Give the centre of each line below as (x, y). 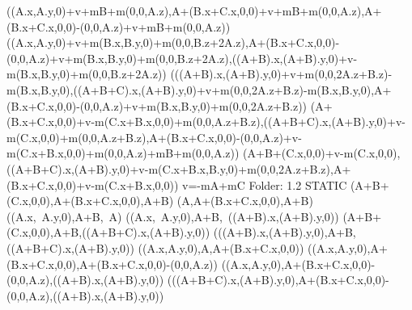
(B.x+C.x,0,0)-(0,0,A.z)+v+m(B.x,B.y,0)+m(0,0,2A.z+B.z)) (157, 105)
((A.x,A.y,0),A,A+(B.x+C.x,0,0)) (221, 247)
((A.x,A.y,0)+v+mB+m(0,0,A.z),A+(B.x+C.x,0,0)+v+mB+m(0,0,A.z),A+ (194, 10)
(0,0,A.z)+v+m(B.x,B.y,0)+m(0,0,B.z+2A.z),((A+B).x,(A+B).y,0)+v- (182, 58)
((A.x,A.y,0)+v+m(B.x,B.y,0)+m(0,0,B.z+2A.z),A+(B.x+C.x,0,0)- (173, 42)
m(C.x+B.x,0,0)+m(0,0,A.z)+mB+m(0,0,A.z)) (123, 153)
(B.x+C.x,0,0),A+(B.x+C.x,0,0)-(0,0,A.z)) (112, 264)
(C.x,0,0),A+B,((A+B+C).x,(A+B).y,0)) (108, 232)
